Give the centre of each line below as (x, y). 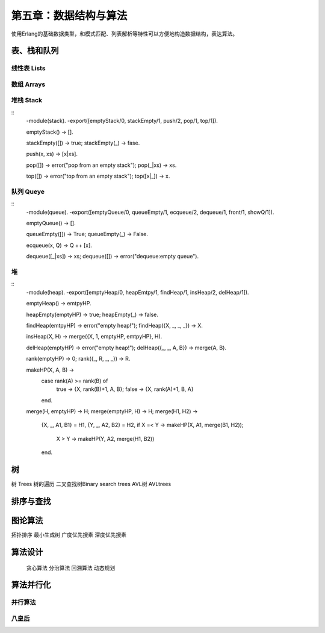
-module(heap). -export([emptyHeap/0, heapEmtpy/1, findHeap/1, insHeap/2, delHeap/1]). (138, 292)
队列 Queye (28, 192)
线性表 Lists (28, 68)
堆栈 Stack (26, 101)
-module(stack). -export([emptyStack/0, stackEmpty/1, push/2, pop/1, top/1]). (122, 121)
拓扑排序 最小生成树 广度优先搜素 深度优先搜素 (69, 535)
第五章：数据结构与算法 (69, 16)
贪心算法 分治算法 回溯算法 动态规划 (71, 568)
